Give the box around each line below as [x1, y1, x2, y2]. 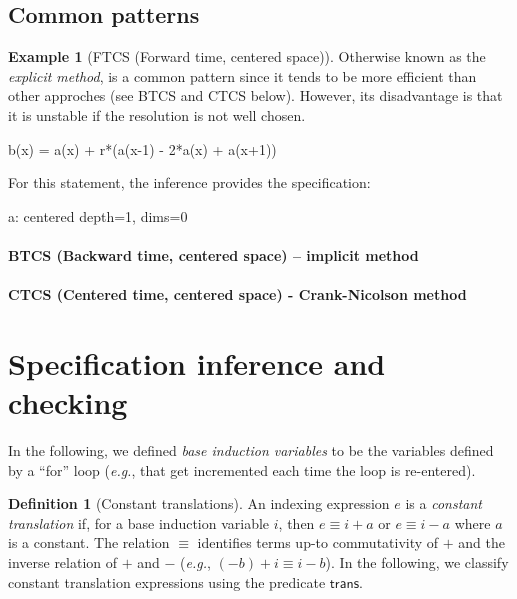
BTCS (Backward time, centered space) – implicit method [8, 244, 419, 265]
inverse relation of [8, 552, 118, 573]
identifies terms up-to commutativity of [197, 532, 439, 553]
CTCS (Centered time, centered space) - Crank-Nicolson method [8, 284, 467, 305]
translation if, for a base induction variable [8, 512, 270, 533]
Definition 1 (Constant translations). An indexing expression [8, 493, 390, 514]
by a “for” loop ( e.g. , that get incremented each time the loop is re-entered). [8, 459, 476, 480]
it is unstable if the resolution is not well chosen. [8, 104, 306, 125]
